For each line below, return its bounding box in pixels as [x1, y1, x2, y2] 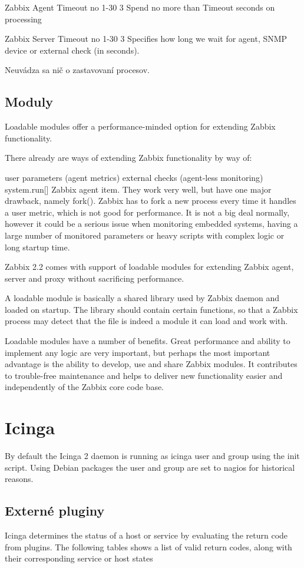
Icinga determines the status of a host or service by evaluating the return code [5, 529, 288, 541]
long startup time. [5, 240, 70, 253]
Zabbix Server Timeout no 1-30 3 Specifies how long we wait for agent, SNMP [5, 32, 288, 45]
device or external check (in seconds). [5, 44, 140, 56]
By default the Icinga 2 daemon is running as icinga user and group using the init [5, 450, 300, 462]
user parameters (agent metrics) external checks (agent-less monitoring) [5, 171, 263, 183]
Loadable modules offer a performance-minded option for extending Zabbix [5, 120, 276, 133]
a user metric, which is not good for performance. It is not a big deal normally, [5, 206, 290, 218]
